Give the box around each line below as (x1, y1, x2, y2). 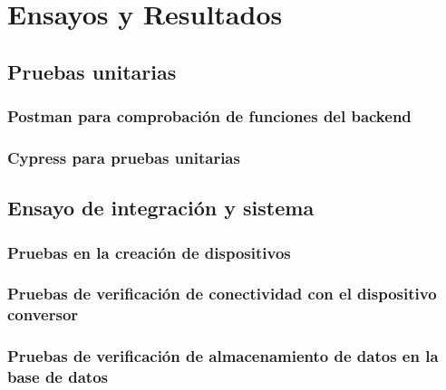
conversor (7, 303, 79, 326)
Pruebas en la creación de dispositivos (7, 241, 291, 263)
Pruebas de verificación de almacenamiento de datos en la (7, 345, 439, 367)
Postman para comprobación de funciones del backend (7, 105, 412, 128)
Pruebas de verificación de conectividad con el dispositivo (7, 282, 437, 305)
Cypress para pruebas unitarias (7, 146, 240, 168)
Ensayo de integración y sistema (7, 194, 315, 222)
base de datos (7, 366, 108, 388)
